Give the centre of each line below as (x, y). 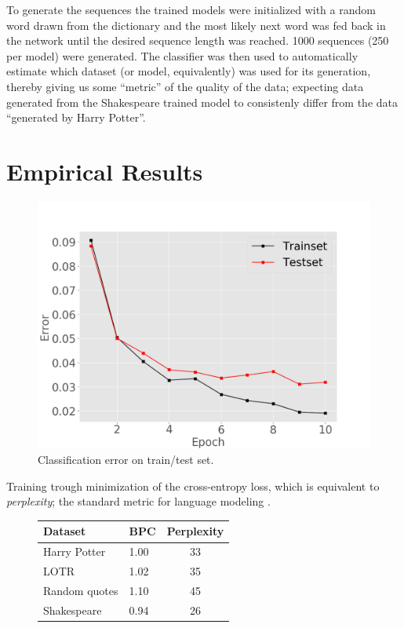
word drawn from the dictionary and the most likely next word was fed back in (196, 25)
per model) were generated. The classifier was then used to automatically (182, 55)
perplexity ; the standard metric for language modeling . (138, 501)
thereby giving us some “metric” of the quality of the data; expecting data (185, 86)
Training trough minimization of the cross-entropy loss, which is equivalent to (193, 486)
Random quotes (81, 590)
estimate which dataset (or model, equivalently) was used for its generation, (189, 71)
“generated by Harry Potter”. (76, 117)
